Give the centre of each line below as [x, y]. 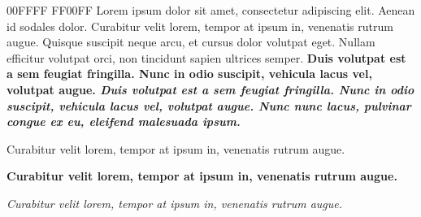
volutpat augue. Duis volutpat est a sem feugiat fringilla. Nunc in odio [210, 89]
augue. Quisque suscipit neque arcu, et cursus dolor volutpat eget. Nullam [191, 42]
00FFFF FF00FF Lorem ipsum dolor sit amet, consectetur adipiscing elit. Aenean [211, 10]
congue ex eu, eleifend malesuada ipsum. [124, 122]
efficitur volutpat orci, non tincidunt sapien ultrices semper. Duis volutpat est [206, 57]
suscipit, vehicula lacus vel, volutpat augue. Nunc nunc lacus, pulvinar [209, 105]
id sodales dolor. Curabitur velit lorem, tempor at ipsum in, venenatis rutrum [200, 26]
